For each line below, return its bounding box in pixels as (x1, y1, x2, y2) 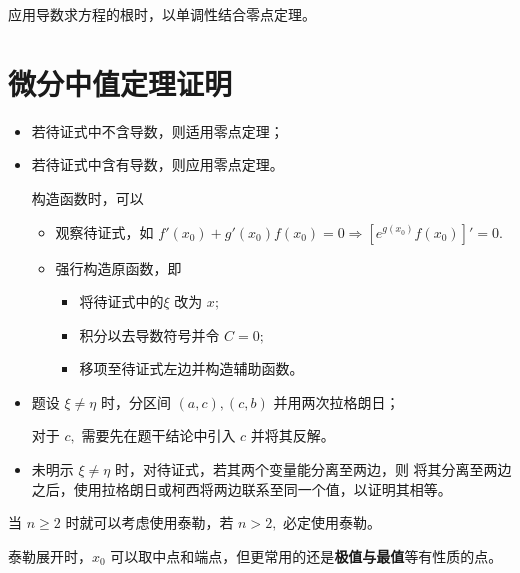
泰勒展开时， (8, 545, 92, 566)
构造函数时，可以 (31, 187, 144, 208)
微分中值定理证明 (8, 62, 233, 103)
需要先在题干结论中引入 (81, 425, 236, 446)
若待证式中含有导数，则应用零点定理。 (31, 154, 284, 175)
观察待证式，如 (55, 221, 154, 242)
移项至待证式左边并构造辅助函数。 (79, 358, 304, 379)
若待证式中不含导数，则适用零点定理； (31, 120, 284, 141)
